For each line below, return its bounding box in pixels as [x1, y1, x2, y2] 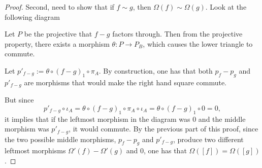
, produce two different [173, 133, 244, 144]
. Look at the [205, 2, 247, 12]
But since [5, 94, 34, 105]
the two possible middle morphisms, [5, 133, 116, 144]
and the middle [198, 113, 246, 124]
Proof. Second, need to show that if [5, 2, 114, 12]
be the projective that [24, 28, 92, 39]
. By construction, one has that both [99, 65, 213, 76]
